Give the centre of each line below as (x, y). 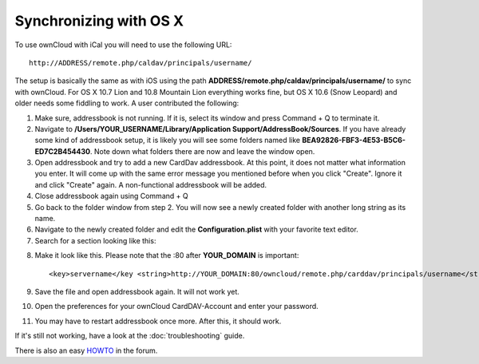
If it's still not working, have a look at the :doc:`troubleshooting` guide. (130, 336)
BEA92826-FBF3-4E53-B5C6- (354, 140)
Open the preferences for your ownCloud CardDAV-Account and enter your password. (176, 307)
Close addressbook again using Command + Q (111, 196)
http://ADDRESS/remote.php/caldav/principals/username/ (141, 63)
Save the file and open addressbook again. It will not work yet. (137, 291)
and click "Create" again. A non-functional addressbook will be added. (151, 184)
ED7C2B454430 (63, 151)
